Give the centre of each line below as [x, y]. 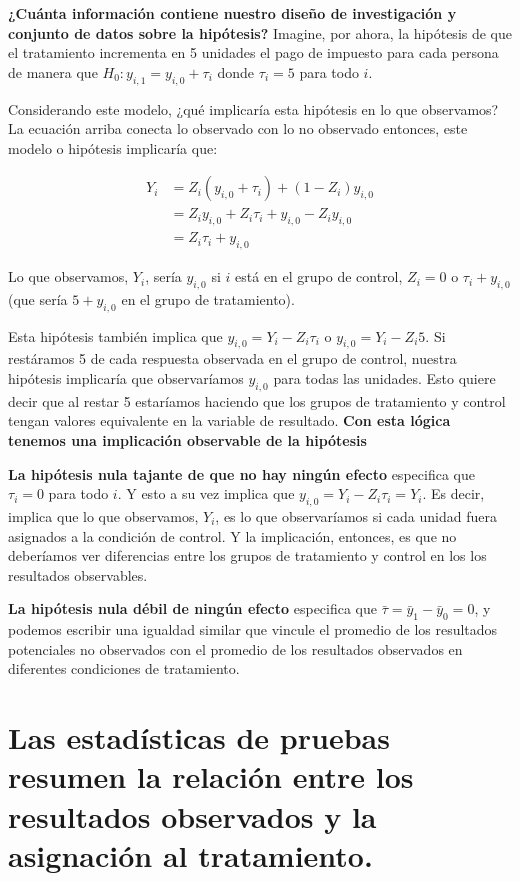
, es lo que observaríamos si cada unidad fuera [356, 516]
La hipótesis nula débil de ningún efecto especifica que [193, 608]
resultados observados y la [192, 815]
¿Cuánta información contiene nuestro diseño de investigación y [232, 13]
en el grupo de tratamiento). [208, 298]
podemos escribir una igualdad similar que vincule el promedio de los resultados [253, 629]
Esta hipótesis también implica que [115, 335]
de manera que [53, 71]
